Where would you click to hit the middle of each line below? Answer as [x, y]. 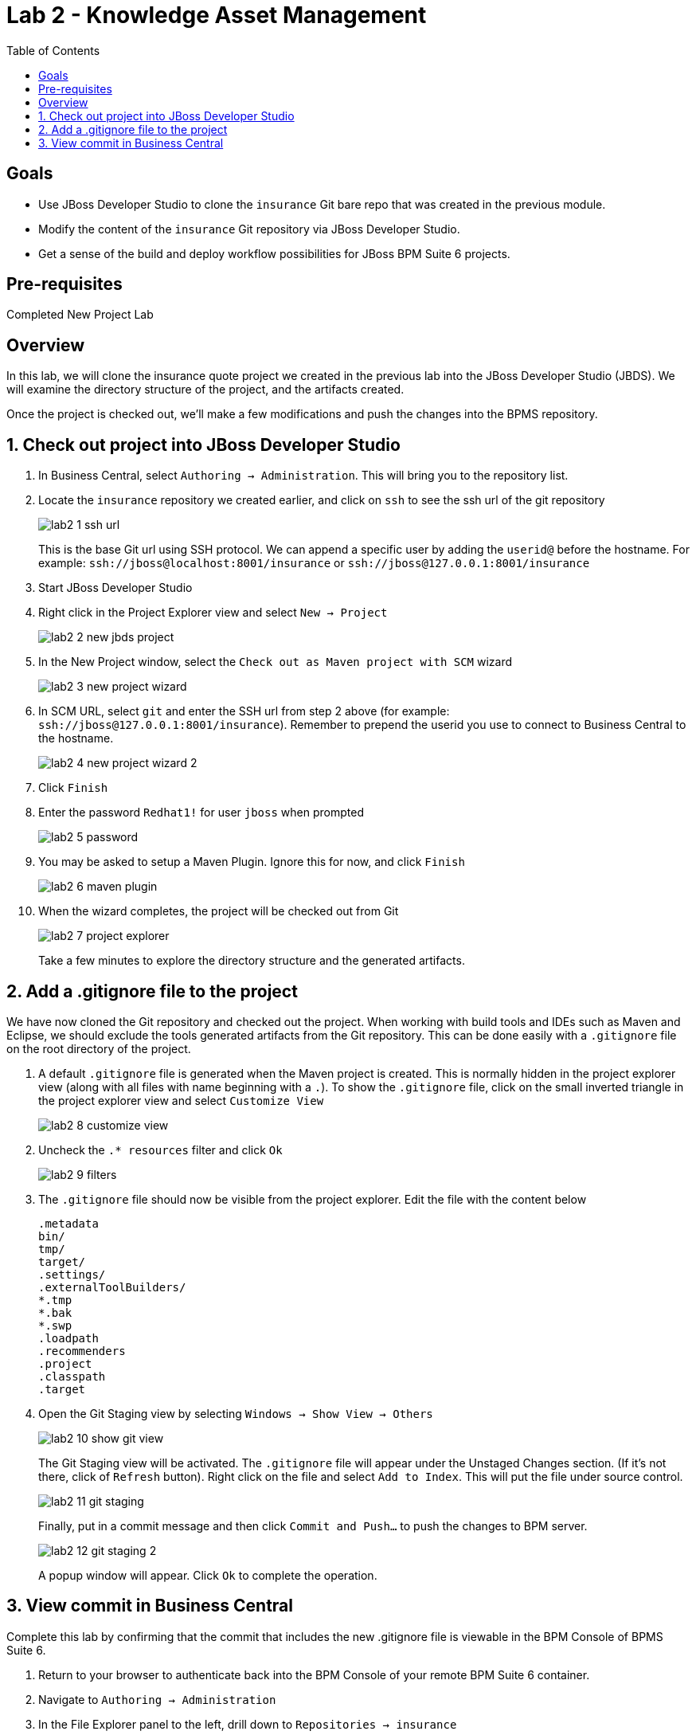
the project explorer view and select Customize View [181, 1100]
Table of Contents [53, 50]
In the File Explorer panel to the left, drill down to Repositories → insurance [248, 1724]
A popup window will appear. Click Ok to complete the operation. [208, 1575]
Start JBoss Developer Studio [115, 588]
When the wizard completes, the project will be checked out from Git [219, 911]
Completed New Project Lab [80, 315]
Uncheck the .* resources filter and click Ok [160, 1149]
